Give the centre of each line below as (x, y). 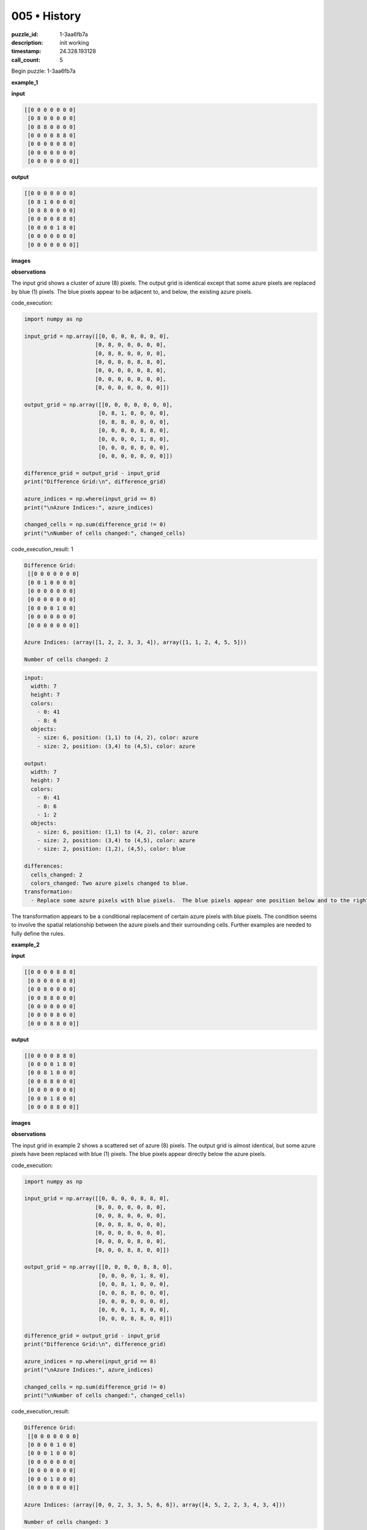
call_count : (26, 60)
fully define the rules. (38, 933)
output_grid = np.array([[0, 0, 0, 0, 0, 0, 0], (98, 405)
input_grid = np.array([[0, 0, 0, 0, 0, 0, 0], (97, 336)
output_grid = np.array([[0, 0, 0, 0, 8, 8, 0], (98, 1267)
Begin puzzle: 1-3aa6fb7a (43, 71)
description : (27, 42)
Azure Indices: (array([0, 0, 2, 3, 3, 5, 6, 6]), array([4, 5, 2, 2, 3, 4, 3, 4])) (155, 1505)
